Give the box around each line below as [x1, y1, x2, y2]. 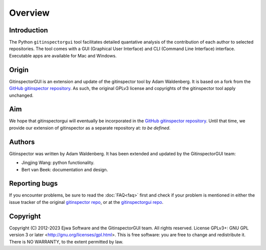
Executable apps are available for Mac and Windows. [9, 53, 117, 58]
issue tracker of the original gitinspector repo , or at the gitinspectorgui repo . [9, 199, 164, 205]
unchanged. [9, 92, 34, 98]
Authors [9, 138, 35, 146]
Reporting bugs [9, 179, 58, 188]
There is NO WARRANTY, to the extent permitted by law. [9, 239, 124, 245]
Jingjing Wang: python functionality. [21, 160, 95, 166]
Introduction [9, 26, 48, 34]
